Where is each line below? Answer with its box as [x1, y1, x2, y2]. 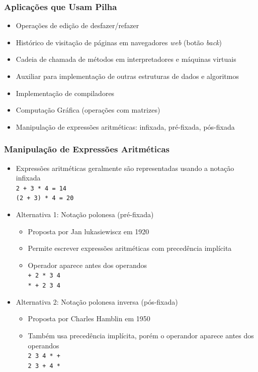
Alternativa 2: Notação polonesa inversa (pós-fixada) [16, 296, 178, 307]
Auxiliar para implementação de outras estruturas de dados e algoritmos [16, 71, 239, 81]
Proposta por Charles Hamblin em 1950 [28, 313, 150, 324]
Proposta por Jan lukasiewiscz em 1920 [28, 226, 149, 236]
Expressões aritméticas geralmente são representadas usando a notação [16, 162, 234, 173]
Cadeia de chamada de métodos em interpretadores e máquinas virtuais [16, 54, 236, 64]
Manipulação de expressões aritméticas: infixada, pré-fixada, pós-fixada [16, 121, 235, 132]
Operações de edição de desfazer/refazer [16, 20, 139, 31]
